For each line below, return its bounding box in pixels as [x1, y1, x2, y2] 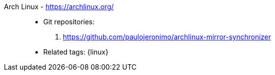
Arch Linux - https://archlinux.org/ [4, 2, 114, 11]
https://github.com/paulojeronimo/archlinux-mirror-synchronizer [63, 33, 271, 41]
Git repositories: [43, 18, 95, 26]
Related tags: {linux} [43, 48, 109, 56]
